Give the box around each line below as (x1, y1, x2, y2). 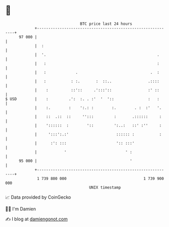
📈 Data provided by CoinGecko (5, 194, 71, 200)
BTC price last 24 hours (80, 21, 133, 26)
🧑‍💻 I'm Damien (5, 206, 36, 212)
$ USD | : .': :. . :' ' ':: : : (5, 96, 159, 102)
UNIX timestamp (89, 185, 121, 190)
